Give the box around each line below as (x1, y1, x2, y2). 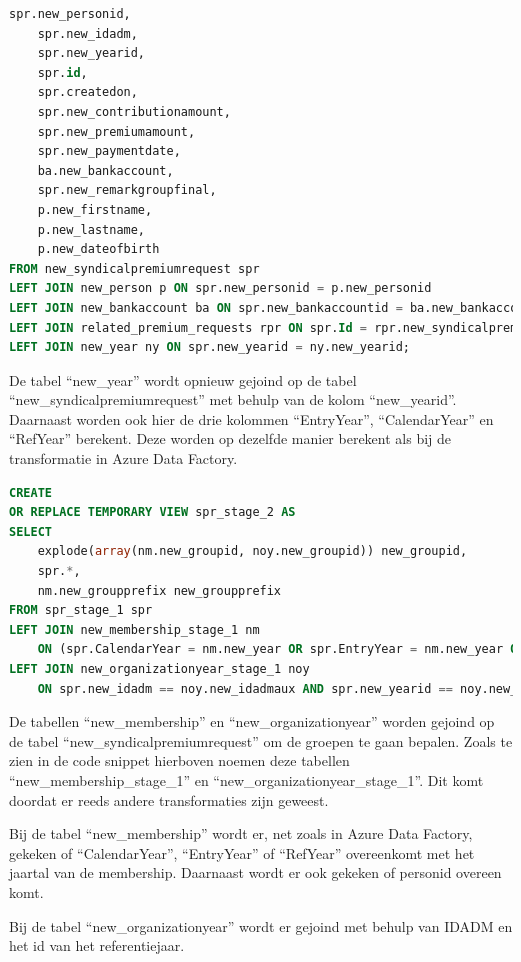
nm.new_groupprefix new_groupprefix (37, 583, 282, 598)
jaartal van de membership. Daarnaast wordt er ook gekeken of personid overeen (9, 862, 502, 883)
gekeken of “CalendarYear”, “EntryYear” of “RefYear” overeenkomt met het (9, 842, 475, 863)
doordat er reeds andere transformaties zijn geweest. (9, 789, 329, 810)
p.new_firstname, (37, 202, 153, 217)
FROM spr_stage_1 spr (9, 603, 153, 618)
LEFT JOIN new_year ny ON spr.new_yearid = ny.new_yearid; (9, 340, 410, 355)
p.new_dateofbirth (37, 242, 160, 257)
